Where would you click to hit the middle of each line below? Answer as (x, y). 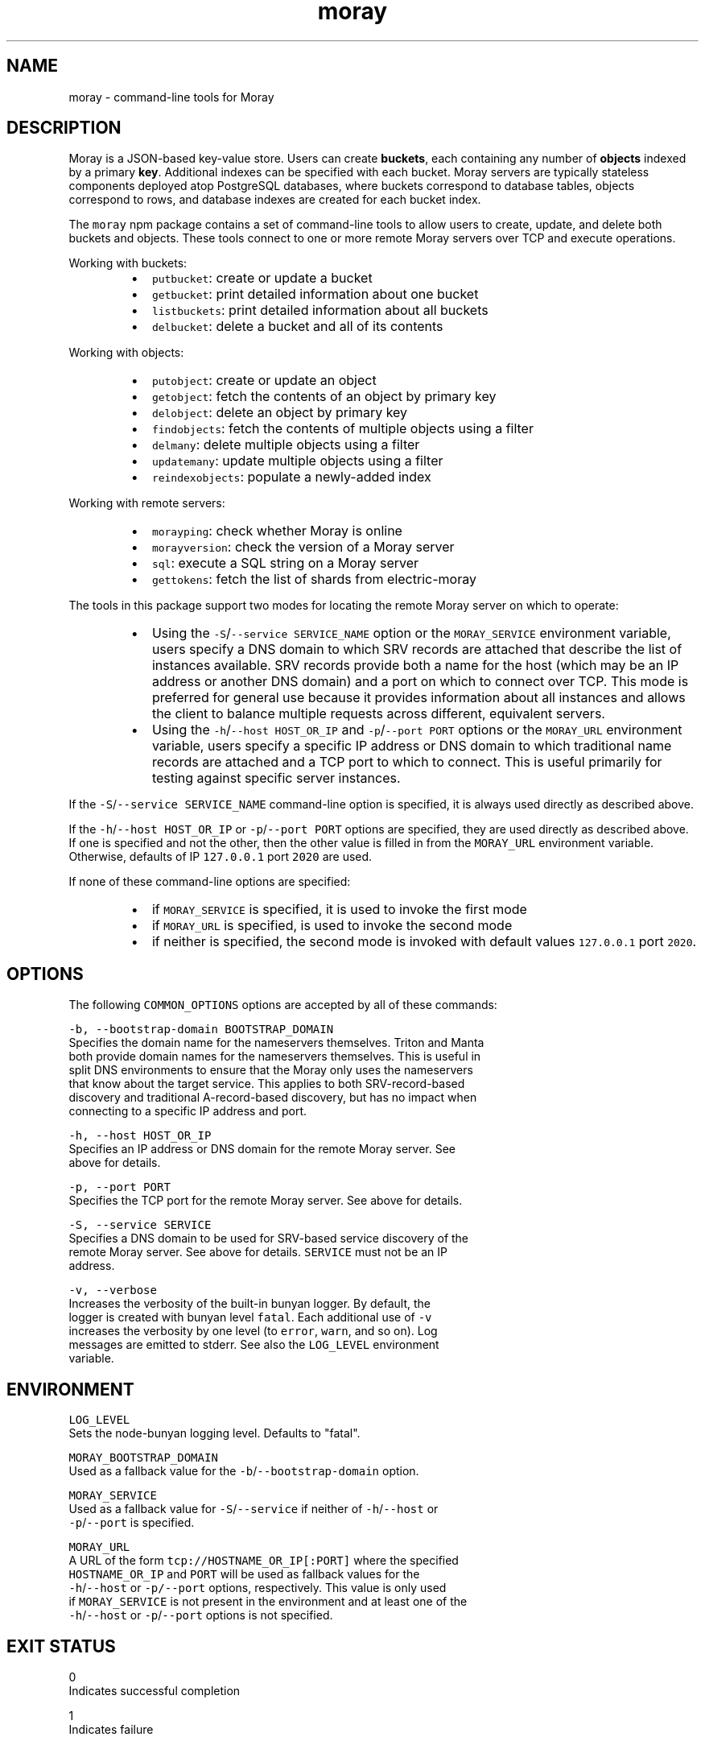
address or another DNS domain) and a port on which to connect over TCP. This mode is (420, 682)
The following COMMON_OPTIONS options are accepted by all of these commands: (283, 1005)
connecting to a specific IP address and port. (188, 1111)
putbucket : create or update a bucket (262, 278)
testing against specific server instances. (276, 778)
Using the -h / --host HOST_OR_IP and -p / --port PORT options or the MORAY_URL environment (417, 730)
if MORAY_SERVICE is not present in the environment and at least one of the (268, 1602)
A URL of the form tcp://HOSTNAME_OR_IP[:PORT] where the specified (264, 1561)
